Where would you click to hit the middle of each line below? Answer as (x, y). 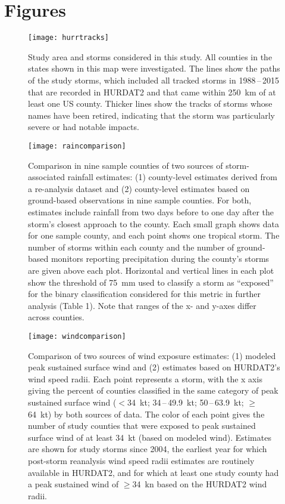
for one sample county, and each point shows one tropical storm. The (154, 235)
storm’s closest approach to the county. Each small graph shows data (154, 223)
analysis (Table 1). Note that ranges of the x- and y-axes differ (142, 305)
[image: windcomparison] (77, 336)
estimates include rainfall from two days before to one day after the (151, 211)
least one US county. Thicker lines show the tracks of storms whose (150, 103)
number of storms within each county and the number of (131, 247)
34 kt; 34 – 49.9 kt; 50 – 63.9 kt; (186, 402)
